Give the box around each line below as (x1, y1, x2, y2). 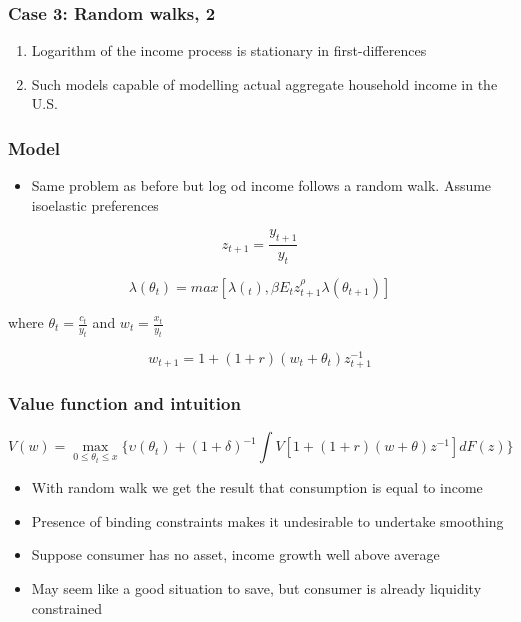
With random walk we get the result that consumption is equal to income (31, 477, 483, 498)
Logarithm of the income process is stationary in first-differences (31, 40, 427, 61)
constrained (31, 597, 102, 618)
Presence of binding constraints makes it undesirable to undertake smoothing (31, 510, 504, 531)
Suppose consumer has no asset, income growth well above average (31, 544, 440, 565)
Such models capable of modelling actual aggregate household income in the (31, 73, 498, 94)
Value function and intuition (8, 390, 241, 415)
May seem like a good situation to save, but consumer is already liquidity (31, 578, 482, 599)
